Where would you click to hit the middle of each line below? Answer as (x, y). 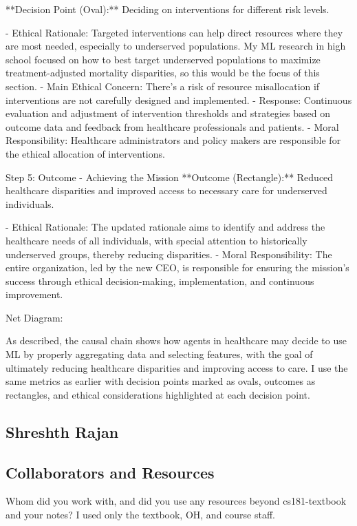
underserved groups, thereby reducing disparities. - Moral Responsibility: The (169, 254)
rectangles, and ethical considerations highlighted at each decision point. (158, 394)
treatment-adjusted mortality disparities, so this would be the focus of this (163, 73)
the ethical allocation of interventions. (85, 153)
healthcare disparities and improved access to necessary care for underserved (166, 190)
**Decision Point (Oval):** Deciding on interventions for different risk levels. (167, 9)
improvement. (34, 294)
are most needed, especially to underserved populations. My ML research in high (176, 46)
